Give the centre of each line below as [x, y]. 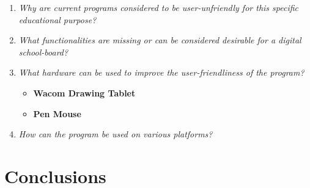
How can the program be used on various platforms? [116, 134]
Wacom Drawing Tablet [84, 92]
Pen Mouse [57, 113]
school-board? [43, 52]
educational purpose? [57, 19]
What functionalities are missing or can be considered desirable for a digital [160, 40]
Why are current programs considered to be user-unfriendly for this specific [159, 7]
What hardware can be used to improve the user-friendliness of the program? [161, 72]
